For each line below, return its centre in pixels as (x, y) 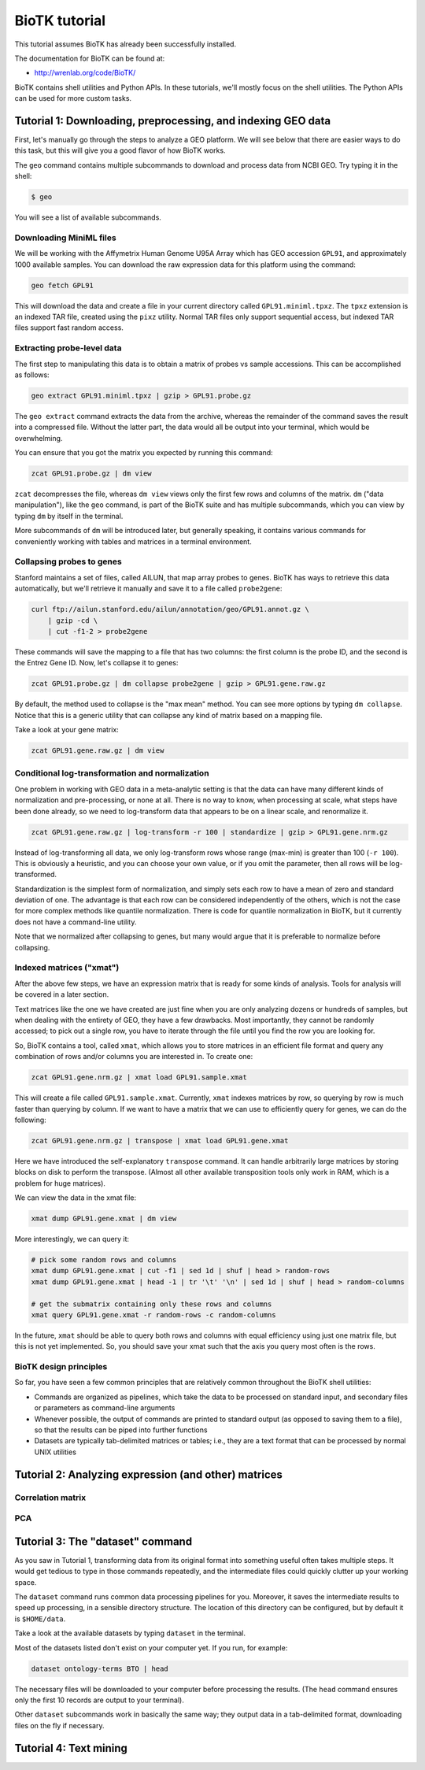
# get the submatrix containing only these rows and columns (152, 1304)
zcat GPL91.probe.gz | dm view (92, 474)
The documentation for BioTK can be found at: (90, 58)
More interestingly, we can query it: (72, 1239)
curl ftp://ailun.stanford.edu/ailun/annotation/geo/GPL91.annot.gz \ (170, 609)
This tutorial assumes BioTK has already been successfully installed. (125, 44)
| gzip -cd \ (73, 620)
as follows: (32, 375)
